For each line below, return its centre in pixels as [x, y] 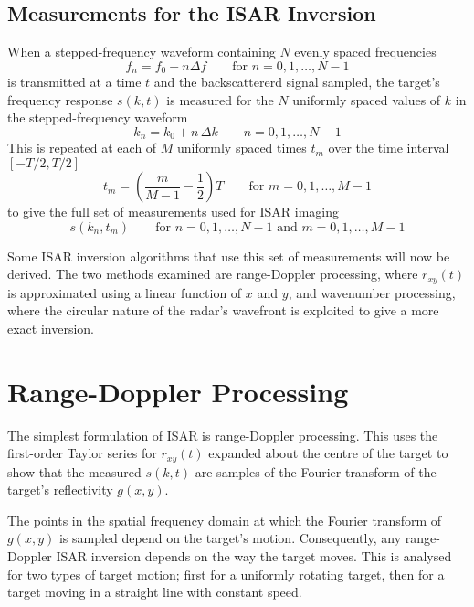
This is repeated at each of [82, 148]
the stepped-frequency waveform [98, 117]
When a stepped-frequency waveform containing [142, 52]
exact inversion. [51, 328]
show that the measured [74, 471]
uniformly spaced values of [367, 99]
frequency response [60, 99]
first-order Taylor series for [82, 453]
